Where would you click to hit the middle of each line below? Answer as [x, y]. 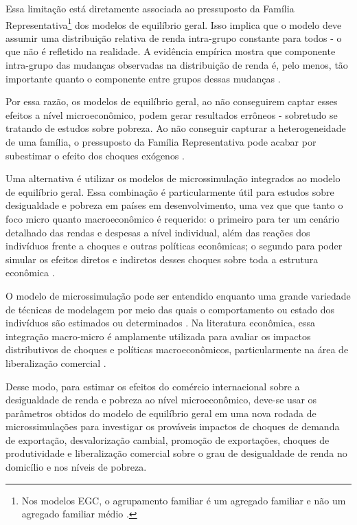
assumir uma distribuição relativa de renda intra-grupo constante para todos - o [174, 37]
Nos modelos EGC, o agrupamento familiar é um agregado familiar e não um [184, 500]
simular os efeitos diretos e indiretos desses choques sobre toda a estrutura [162, 259]
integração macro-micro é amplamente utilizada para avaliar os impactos [158, 336]
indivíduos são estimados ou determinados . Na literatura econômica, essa [160, 323]
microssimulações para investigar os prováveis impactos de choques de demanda [173, 426]
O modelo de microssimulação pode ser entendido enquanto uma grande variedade [178, 295]
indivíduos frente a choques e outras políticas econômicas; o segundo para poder [174, 246]
